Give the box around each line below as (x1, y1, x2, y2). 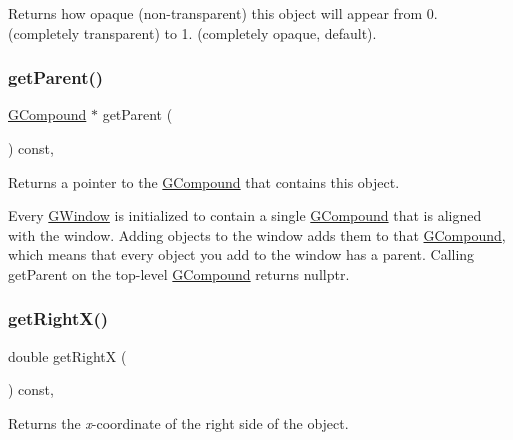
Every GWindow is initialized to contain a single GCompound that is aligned (8, 205, 482, 226)
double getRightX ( (8, 345, 127, 366)
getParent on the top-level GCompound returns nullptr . (8, 263, 350, 284)
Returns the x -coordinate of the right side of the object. (8, 412, 349, 433)
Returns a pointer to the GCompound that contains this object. (8, 171, 400, 192)
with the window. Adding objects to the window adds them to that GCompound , (8, 224, 506, 245)
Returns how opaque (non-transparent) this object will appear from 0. (8, 3, 438, 23)
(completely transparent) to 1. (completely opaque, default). (8, 22, 377, 43)
